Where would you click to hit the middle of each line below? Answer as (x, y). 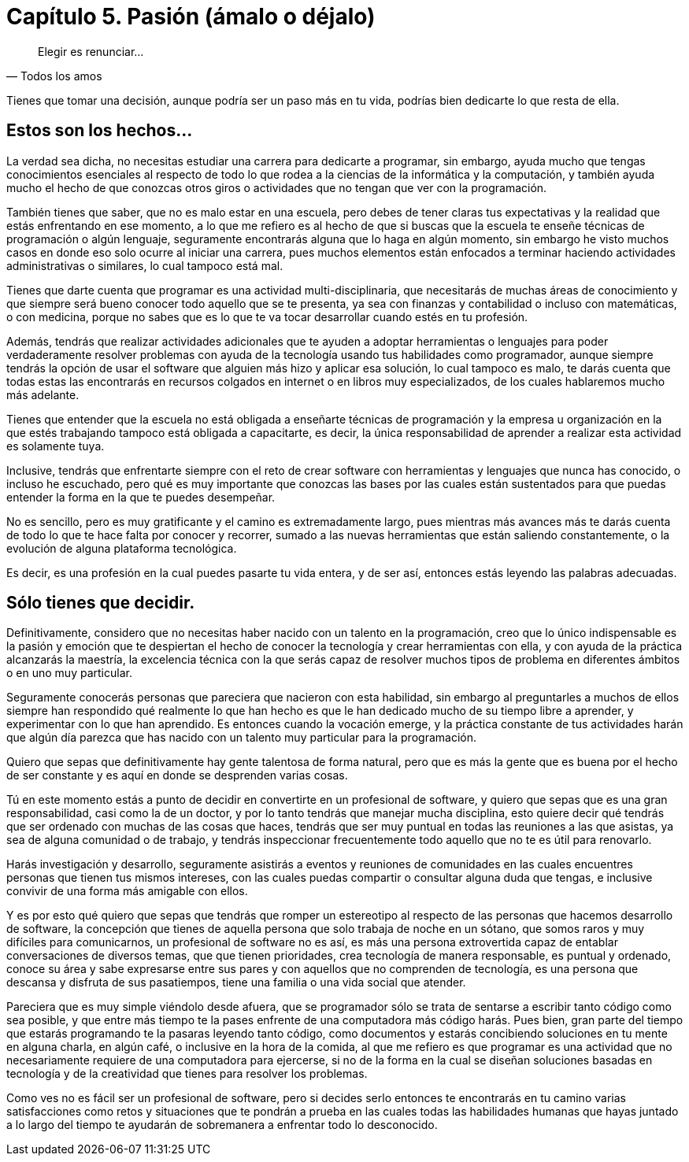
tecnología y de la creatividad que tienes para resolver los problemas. (187, 1074)
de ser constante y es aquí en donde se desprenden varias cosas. (177, 775)
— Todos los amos (54, 76)
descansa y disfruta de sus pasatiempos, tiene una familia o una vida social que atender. (236, 983)
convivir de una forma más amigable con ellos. (127, 891)
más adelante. (43, 394)
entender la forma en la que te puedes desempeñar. (141, 497)
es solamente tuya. (56, 446)
